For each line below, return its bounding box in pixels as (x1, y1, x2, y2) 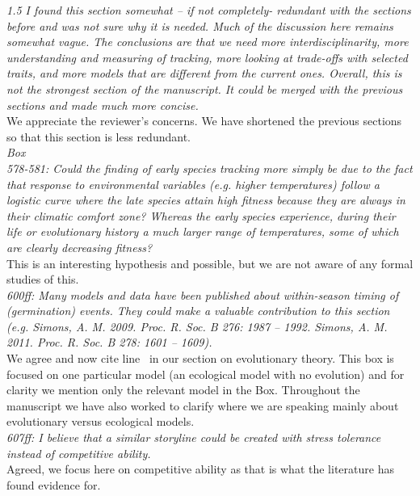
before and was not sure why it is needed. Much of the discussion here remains (6, 17, 393, 34)
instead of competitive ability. (6, 444, 151, 461)
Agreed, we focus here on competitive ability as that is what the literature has (6, 460, 394, 477)
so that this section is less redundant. (6, 128, 191, 145)
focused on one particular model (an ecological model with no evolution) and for (6, 365, 405, 382)
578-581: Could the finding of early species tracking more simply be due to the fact (6, 159, 413, 176)
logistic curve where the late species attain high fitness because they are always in (6, 191, 405, 208)
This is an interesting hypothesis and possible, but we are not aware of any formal (6, 254, 414, 271)
